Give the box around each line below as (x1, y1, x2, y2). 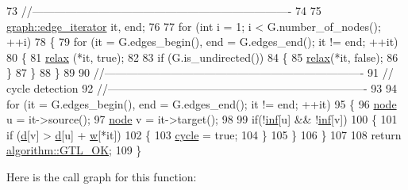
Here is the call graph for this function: (6, 168, 197, 184)
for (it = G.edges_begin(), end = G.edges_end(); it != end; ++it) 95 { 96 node (6, 95, 397, 112)
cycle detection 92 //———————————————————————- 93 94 (6, 79, 397, 96)
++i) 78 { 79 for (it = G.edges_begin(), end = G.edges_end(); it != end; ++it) (6, 33, 398, 50)
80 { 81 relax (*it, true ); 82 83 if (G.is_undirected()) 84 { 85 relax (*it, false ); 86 (6, 48, 398, 65)
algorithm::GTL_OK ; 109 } (6, 142, 142, 158)
